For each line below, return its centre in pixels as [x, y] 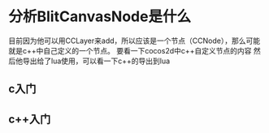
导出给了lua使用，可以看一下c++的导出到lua [96, 61]
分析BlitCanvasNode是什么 [100, 17]
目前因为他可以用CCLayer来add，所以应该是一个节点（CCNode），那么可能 [134, 41]
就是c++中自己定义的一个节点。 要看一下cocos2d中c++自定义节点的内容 [130, 50]
